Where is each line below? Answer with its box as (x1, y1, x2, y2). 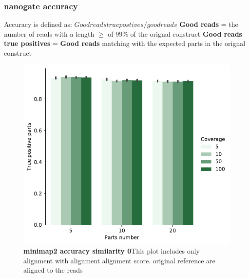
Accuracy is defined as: (4, 19, 72, 29)
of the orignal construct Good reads (130, 28, 242, 39)
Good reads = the (179, 19, 238, 29)
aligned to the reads (23, 265, 83, 275)
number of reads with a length (4, 28, 95, 39)
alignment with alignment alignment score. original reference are (23, 255, 215, 265)
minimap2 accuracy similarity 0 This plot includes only (23, 246, 200, 256)
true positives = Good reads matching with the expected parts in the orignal (4, 38, 246, 48)
